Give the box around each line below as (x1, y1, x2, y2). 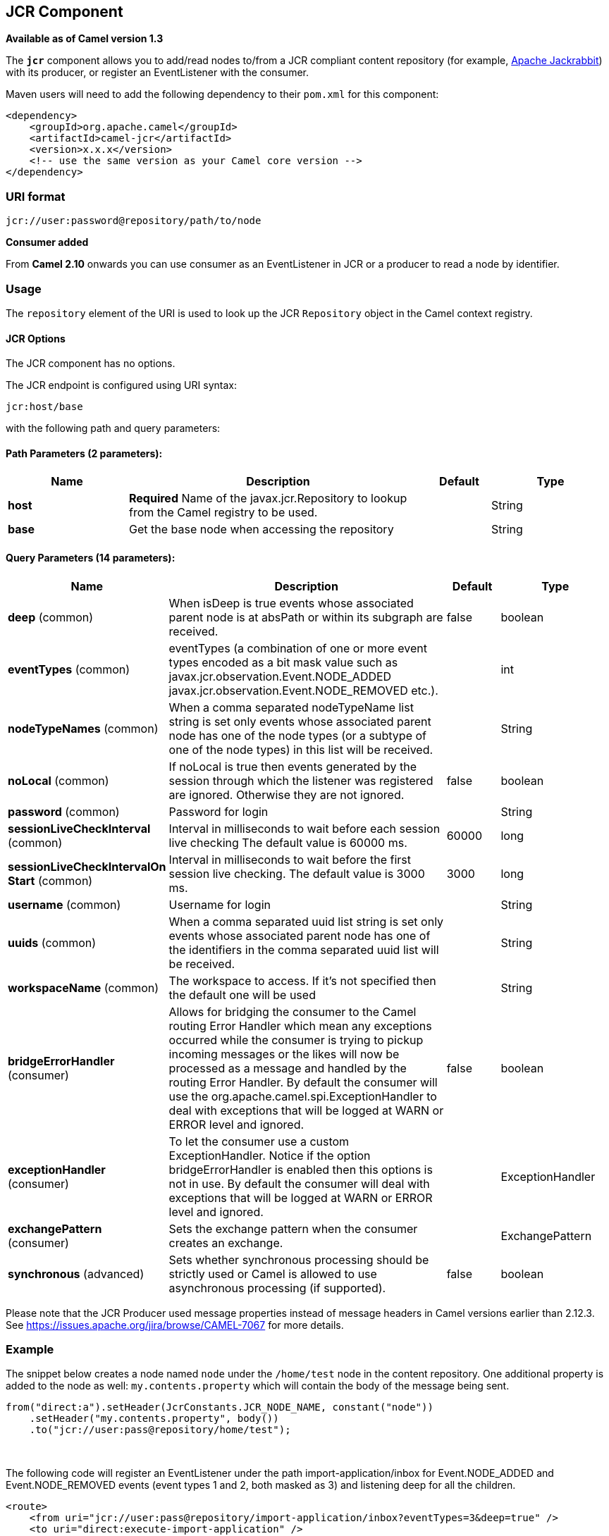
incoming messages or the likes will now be (168, 1046, 400, 1061)
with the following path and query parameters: (6, 422, 221, 435)
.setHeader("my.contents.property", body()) (29, 1413, 279, 1425)
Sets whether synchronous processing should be (168, 1252, 429, 1267)
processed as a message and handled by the (168, 1060, 407, 1075)
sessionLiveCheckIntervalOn (8, 859, 166, 874)
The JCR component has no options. (6, 357, 176, 370)
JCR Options (6, 332, 66, 345)
